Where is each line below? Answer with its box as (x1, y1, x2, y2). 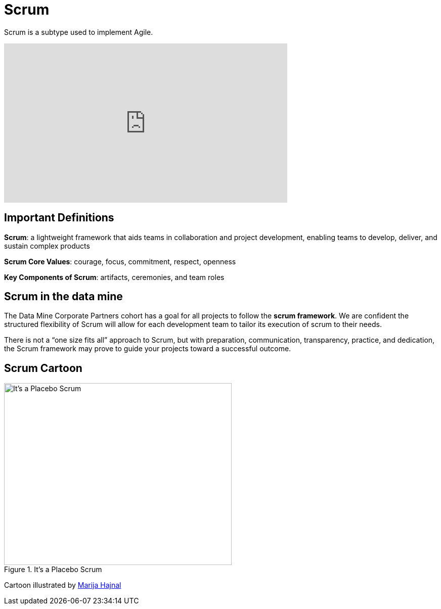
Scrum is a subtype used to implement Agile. (4, 27, 153, 36)
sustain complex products (4, 241, 90, 250)
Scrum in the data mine (4, 290, 123, 303)
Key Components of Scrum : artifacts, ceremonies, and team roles (4, 272, 225, 282)
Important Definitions (4, 211, 114, 224)
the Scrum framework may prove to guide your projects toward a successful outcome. (4, 344, 291, 353)
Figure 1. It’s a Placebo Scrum (4, 565, 102, 574)
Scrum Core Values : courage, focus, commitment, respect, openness (4, 257, 236, 266)
